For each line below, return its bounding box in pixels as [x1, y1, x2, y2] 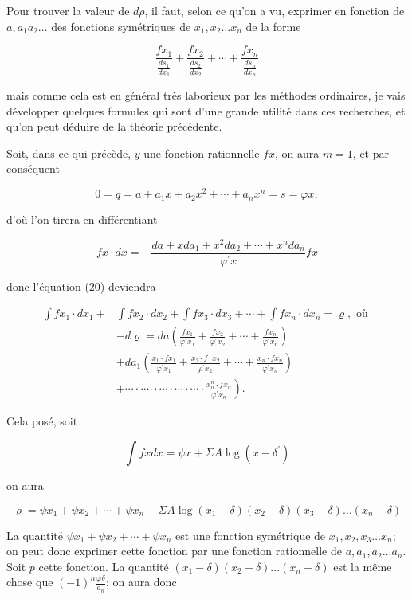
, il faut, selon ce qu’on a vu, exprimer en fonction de [144, 2, 405, 18]
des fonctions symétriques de [51, 18, 191, 34]
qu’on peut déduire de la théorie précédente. [6, 118, 222, 135]
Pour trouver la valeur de [6, 2, 130, 18]
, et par [352, 144, 389, 161]
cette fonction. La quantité [38, 558, 169, 574]
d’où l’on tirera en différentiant [6, 211, 158, 228]
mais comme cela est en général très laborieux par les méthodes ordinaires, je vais [6, 87, 406, 104]
